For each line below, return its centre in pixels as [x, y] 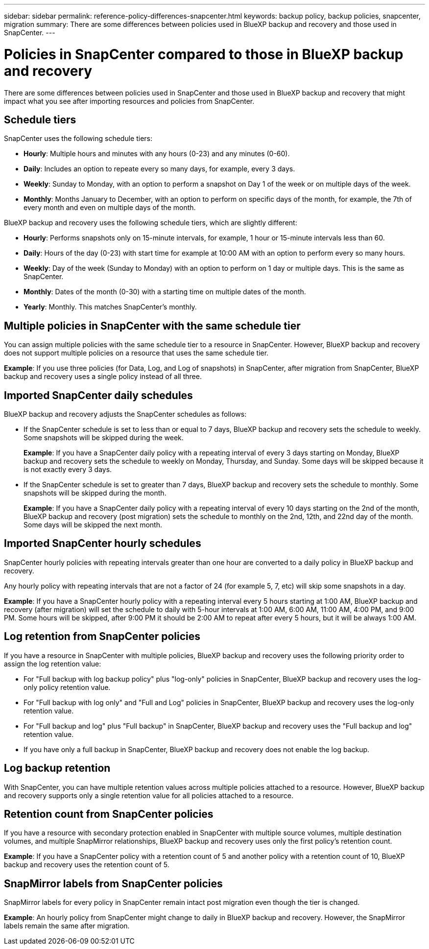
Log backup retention [57, 768]
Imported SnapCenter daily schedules [98, 395]
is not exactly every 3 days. [68, 470]
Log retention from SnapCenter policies [102, 637]
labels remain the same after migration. [67, 926]
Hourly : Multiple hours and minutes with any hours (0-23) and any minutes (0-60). [157, 154]
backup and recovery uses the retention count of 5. [87, 865]
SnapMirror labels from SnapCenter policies [113, 883]
